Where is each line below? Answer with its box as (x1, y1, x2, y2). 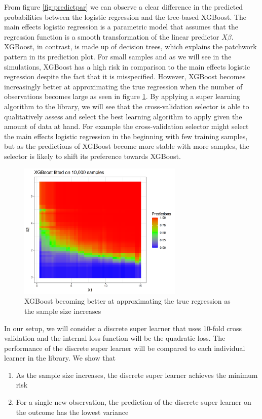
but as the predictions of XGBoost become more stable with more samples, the (4, 141, 249, 151)
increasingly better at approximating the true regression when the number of (4, 81, 243, 91)
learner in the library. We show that (4, 352, 116, 363)
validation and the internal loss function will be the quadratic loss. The (4, 333, 226, 343)
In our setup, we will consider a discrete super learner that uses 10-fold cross (4, 323, 242, 333)
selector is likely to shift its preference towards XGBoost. (4, 150, 181, 161)
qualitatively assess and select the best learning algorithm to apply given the (4, 111, 242, 121)
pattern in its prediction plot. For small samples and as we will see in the (4, 51, 232, 61)
